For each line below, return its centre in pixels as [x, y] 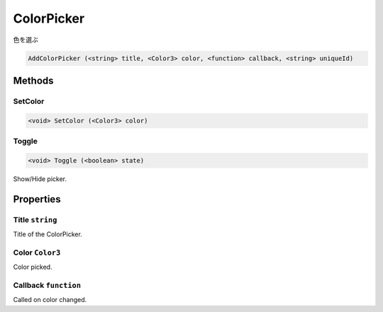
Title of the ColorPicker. [48, 234]
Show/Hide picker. [40, 179]
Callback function [47, 285]
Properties [37, 199]
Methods [33, 80]
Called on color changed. [50, 300]
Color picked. [33, 267]
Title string [35, 219]
